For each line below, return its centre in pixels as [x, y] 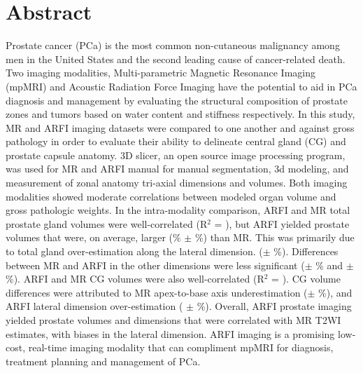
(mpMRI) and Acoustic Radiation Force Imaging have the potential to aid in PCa [181, 86]
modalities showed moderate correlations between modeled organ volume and [171, 196]
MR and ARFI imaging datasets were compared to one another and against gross [180, 127]
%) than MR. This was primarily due [275, 237]
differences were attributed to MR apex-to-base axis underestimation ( [157, 292]
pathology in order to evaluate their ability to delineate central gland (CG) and [176, 141]
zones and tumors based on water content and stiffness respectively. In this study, [180, 114]
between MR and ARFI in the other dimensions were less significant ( [155, 265]
